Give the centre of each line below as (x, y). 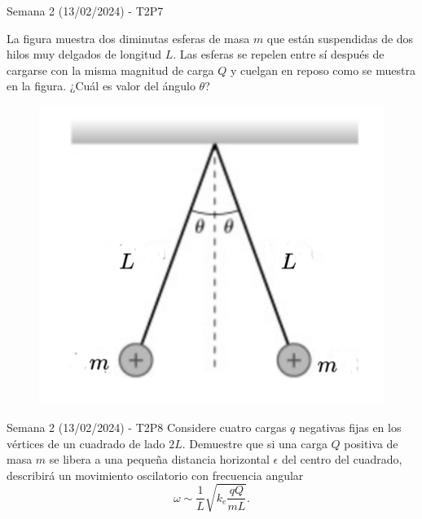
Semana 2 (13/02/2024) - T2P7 (85, 11)
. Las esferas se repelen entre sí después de (279, 54)
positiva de (371, 443)
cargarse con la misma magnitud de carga (110, 70)
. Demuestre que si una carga (255, 443)
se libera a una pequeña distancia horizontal (159, 459)
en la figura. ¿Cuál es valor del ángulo (101, 86)
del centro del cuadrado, (342, 459)
